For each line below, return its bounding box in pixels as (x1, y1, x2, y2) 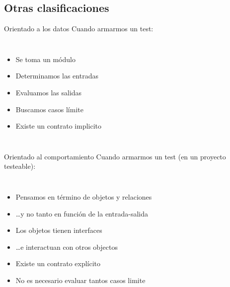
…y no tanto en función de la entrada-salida (15, 208, 148, 218)
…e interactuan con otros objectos (15, 241, 118, 252)
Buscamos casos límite (15, 104, 83, 114)
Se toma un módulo (15, 54, 76, 64)
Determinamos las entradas (15, 71, 98, 81)
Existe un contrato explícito (15, 258, 101, 269)
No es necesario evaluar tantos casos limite (15, 275, 146, 285)
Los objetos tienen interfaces (15, 225, 102, 235)
